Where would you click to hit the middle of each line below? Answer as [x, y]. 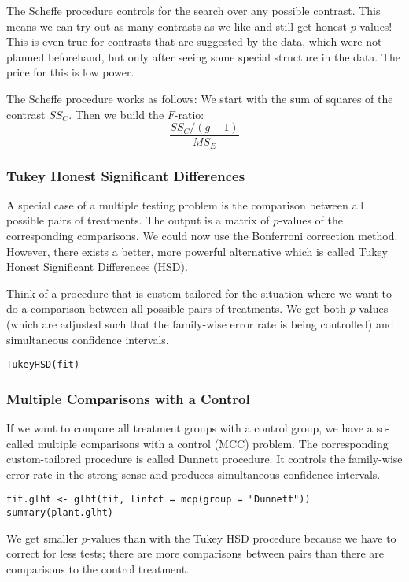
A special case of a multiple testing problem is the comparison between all [185, 204]
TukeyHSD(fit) [43, 365]
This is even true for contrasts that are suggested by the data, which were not [194, 41]
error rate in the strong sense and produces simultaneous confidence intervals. [193, 474]
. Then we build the [116, 114]
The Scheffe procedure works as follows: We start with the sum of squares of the [200, 98]
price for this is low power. [70, 72]
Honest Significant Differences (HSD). [97, 267]
